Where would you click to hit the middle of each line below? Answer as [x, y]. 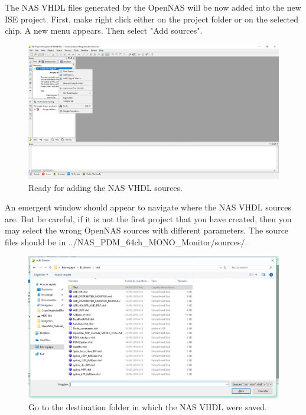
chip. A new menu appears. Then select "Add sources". [104, 30]
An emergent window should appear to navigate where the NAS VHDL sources [148, 207]
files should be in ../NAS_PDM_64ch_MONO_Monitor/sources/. [126, 241]
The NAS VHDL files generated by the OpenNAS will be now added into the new [153, 7]
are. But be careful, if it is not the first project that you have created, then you [148, 218]
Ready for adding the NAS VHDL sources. [105, 187]
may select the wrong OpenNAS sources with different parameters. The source [147, 230]
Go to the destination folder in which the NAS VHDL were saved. [148, 407]
